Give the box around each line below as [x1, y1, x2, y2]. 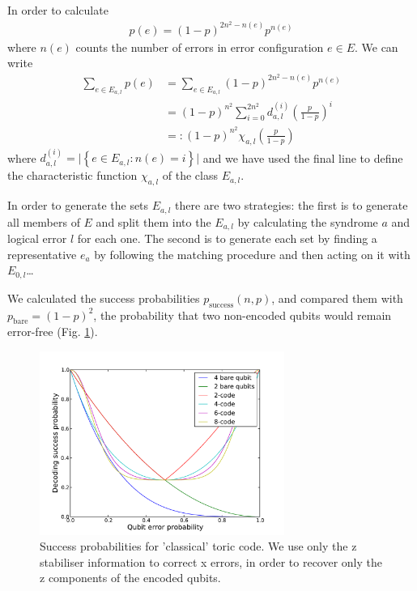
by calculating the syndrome [237, 213, 378, 230]
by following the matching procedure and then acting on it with [94, 245, 411, 262]
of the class [162, 167, 218, 184]
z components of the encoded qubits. [40, 569, 221, 586]
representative [7, 245, 77, 262]
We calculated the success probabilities [7, 289, 200, 306]
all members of [7, 213, 80, 230]
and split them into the [96, 213, 211, 230]
